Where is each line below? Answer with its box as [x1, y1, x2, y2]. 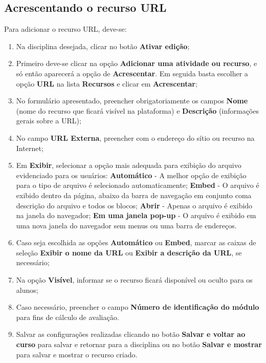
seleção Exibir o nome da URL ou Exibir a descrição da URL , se [16, 247, 242, 258]
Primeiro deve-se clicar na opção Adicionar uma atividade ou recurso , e [16, 58, 257, 69]
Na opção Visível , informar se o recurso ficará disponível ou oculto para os [16, 274, 253, 285]
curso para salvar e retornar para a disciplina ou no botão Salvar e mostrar [16, 339, 262, 350]
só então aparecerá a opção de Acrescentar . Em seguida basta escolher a [16, 68, 248, 78]
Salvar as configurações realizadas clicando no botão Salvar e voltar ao [16, 329, 246, 339]
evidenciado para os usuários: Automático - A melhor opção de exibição [16, 169, 247, 180]
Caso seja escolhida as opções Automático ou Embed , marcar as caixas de [16, 237, 256, 248]
